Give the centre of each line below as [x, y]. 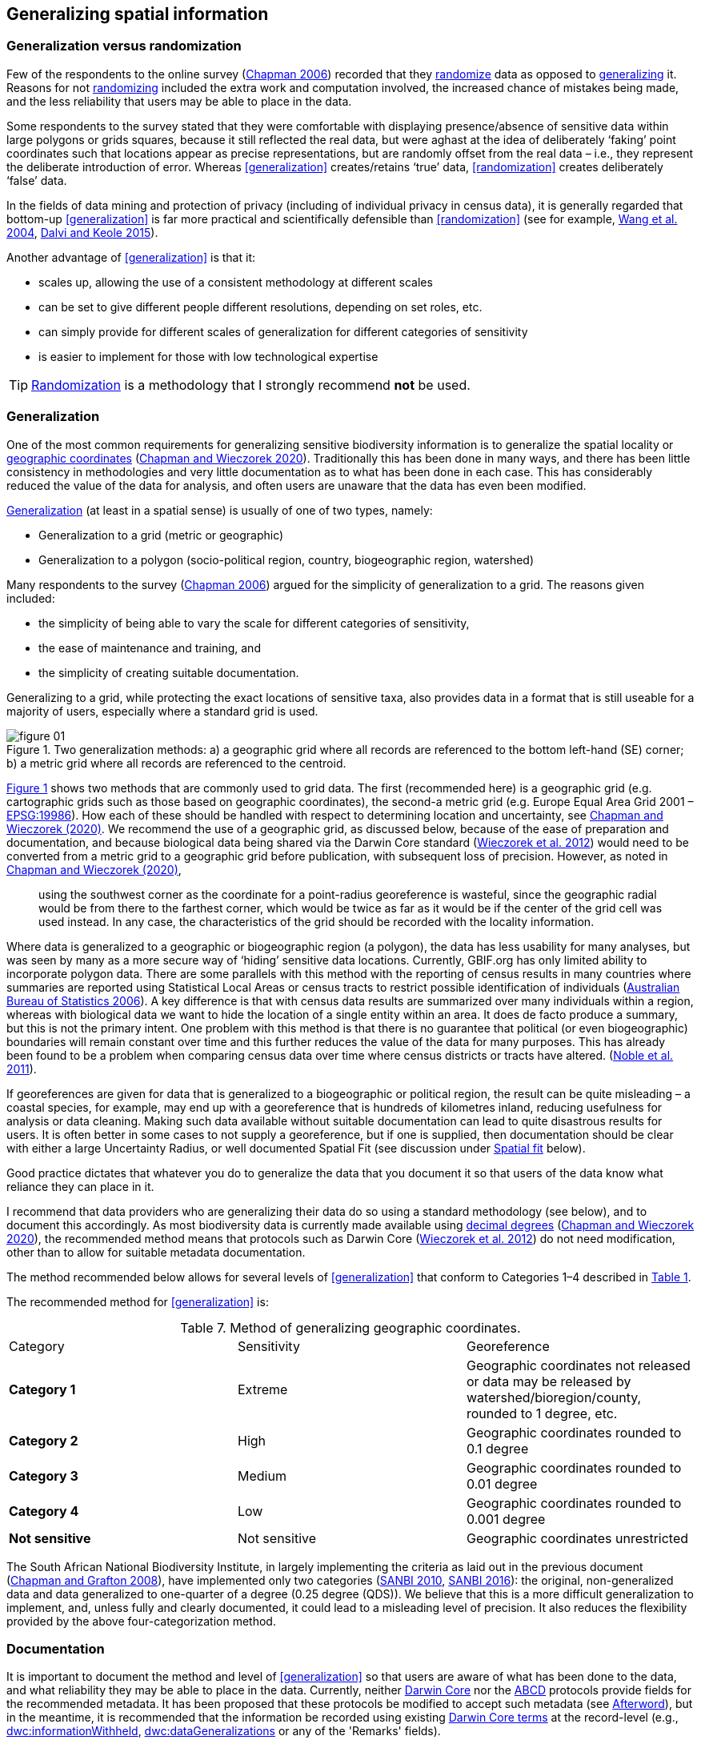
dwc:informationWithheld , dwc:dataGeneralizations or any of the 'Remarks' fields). [224, 1731]
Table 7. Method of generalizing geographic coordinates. [350, 1327]
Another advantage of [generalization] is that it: [131, 257]
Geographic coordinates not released [578, 1365]
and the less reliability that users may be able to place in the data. [179, 101]
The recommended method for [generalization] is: [138, 1301]
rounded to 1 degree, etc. [542, 1413]
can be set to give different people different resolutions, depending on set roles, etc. [260, 307]
